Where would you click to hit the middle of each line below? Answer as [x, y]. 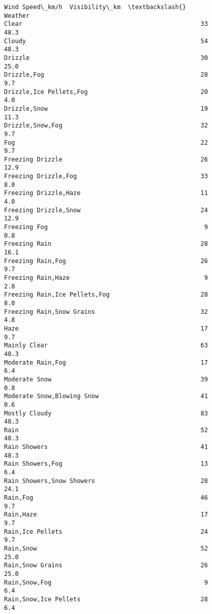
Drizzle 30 [106, 58]
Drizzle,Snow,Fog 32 [106, 126]
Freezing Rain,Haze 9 [106, 278]
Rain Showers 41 [106, 447]
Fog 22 [106, 142]
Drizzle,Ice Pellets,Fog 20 [106, 92]
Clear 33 [106, 24]
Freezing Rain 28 [106, 244]
